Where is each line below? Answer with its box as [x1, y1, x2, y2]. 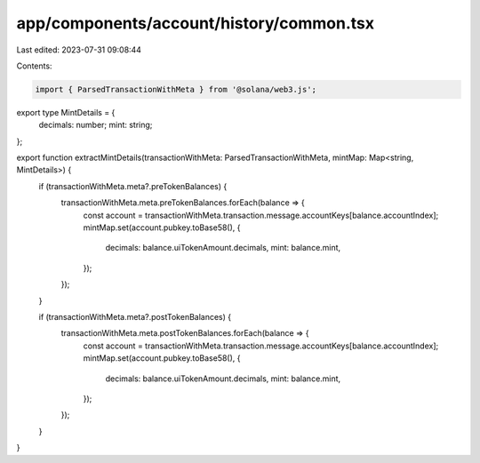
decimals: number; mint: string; [38, 120, 153, 131]
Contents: [16, 60, 52, 71]
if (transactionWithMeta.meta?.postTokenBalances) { [38, 311, 232, 322]
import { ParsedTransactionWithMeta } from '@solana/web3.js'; [35, 84, 317, 94]
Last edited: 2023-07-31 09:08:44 [16, 44, 142, 55]
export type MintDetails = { [16, 107, 116, 117]
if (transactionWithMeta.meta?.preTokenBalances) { [38, 180, 228, 191]
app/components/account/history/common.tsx [16, 13, 375, 33]
